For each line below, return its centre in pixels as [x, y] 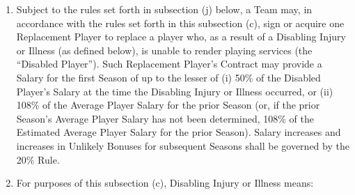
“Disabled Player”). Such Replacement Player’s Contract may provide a [169, 64]
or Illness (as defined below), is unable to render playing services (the [164, 50]
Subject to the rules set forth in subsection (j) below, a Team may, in [164, 9]
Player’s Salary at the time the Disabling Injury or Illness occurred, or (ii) [175, 91]
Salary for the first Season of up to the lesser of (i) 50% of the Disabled [168, 77]
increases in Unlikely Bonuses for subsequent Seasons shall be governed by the [183, 145]
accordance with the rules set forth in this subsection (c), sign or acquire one [180, 23]
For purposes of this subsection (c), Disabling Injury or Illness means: [165, 183]
